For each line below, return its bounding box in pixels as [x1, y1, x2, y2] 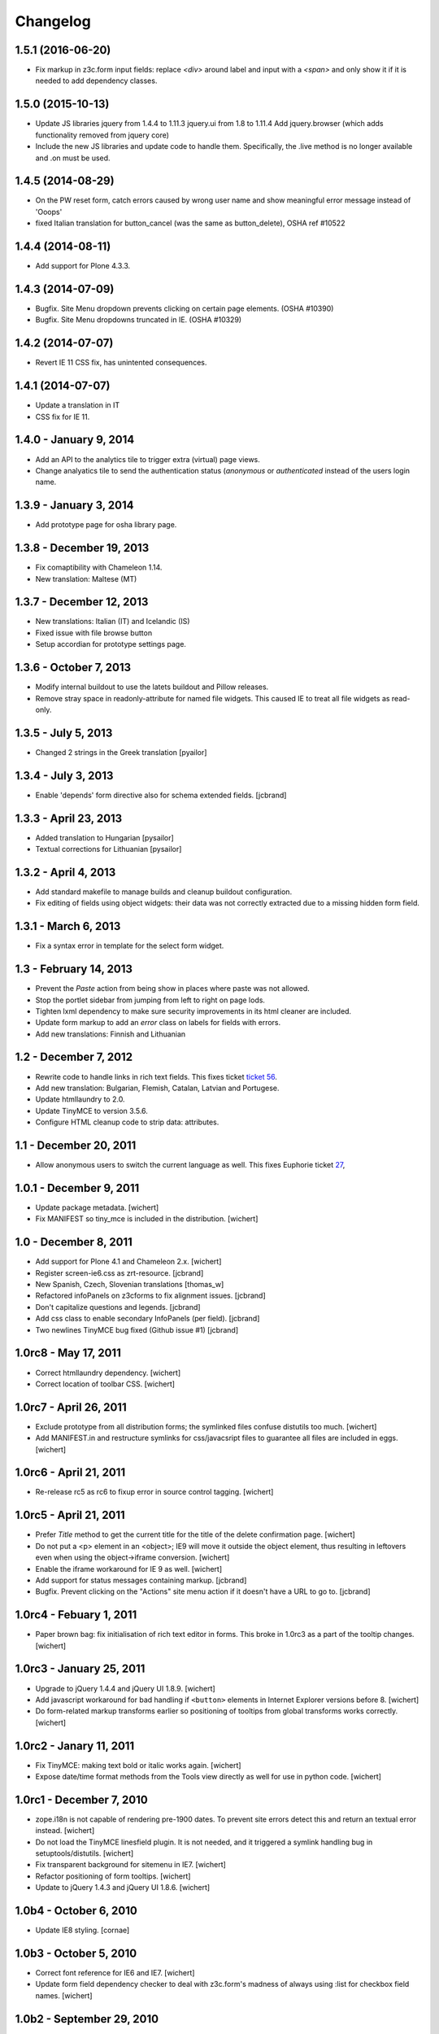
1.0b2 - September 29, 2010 [15, 2012, 159, 2026]
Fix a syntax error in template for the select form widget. [35, 941, 224, 951]
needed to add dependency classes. [35, 76, 158, 85]
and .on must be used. [35, 153, 111, 163]
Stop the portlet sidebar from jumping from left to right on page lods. [35, 995, 266, 1005]
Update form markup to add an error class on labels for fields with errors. [35, 1018, 281, 1028]
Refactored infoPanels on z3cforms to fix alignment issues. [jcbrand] [35, 1290, 266, 1301]
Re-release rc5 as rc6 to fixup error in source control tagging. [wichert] [35, 1487, 274, 1497]
